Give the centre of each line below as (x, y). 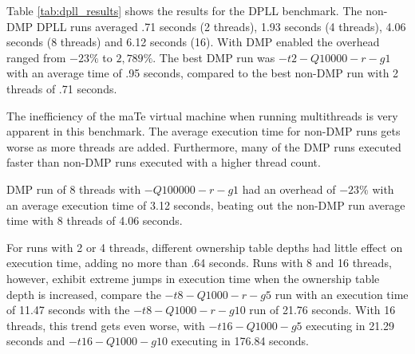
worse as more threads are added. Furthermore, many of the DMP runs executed (204, 146)
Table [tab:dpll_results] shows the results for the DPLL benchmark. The (184, 10)
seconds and (36, 341)
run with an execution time (342, 294)
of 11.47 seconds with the (68, 310)
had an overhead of (289, 189)
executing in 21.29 (350, 325)
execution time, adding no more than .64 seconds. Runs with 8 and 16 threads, (199, 263)
